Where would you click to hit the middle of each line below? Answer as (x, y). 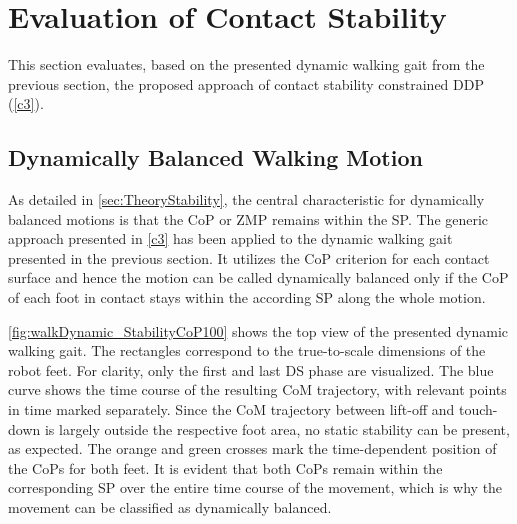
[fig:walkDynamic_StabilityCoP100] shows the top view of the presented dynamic (258, 330)
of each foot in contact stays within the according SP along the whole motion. (247, 297)
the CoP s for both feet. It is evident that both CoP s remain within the (225, 467)
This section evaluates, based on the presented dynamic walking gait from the (246, 64)
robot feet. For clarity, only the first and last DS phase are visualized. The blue (251, 369)
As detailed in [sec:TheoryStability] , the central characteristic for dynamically (246, 199)
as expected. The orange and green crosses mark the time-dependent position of (252, 448)
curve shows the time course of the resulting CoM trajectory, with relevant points (257, 389)
